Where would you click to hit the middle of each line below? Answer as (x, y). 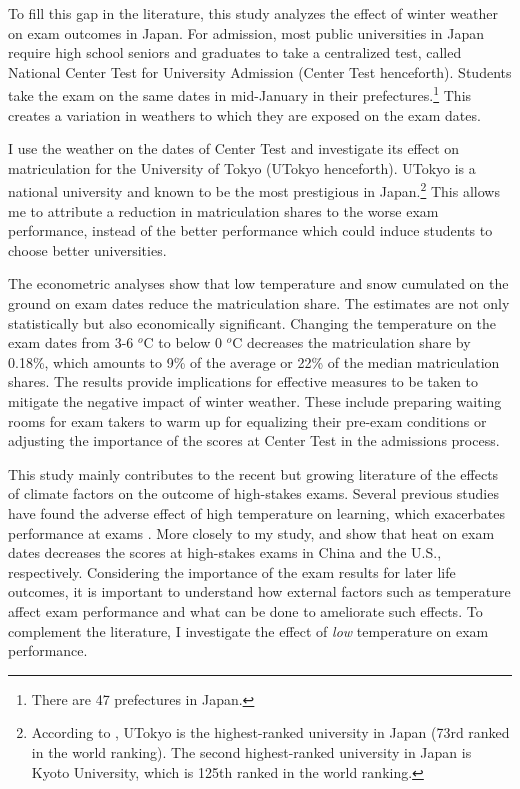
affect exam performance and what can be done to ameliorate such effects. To (245, 610)
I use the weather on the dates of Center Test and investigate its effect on (234, 148)
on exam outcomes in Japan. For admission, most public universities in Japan (246, 32)
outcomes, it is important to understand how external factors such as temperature (259, 591)
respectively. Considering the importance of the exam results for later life (232, 571)
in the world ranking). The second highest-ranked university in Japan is (251, 751)
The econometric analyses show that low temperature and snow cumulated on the (258, 283)
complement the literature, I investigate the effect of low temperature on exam (248, 630)
